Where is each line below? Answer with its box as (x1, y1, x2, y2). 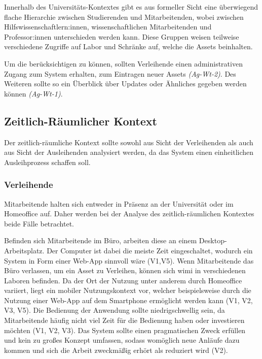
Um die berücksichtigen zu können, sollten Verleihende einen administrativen (4, 58, 243, 69)
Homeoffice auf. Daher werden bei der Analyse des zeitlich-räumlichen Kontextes (4, 208, 254, 219)
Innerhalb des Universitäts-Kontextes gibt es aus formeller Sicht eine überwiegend (4, 2, 258, 12)
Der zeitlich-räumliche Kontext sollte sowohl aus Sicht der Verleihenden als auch (4, 137, 253, 147)
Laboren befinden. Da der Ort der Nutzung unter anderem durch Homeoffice (4, 275, 242, 285)
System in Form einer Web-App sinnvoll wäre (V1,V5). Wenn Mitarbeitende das (4, 255, 254, 266)
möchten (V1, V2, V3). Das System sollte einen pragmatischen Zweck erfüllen (4, 324, 246, 335)
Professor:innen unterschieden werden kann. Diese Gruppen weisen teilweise (4, 31, 239, 42)
